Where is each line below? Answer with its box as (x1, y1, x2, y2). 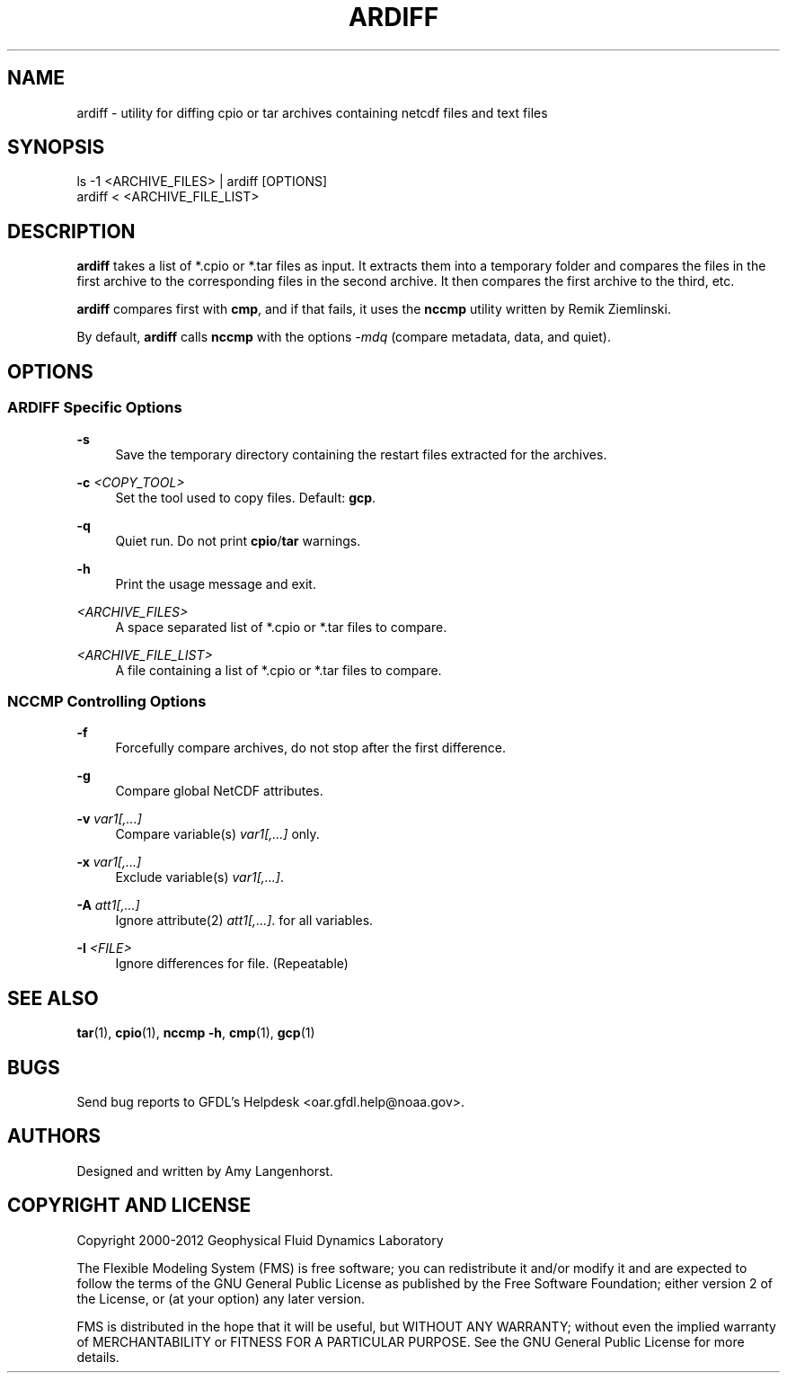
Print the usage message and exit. (115, 575, 316, 592)
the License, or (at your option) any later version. (76, 1290, 366, 1306)
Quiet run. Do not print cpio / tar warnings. (115, 532, 361, 548)
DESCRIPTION (7, 219, 136, 243)
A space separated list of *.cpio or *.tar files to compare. (115, 619, 447, 635)
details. (76, 1349, 119, 1365)
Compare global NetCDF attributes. (115, 783, 323, 799)
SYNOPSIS (7, 136, 105, 159)
